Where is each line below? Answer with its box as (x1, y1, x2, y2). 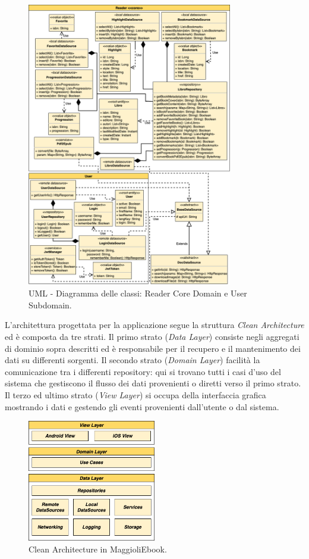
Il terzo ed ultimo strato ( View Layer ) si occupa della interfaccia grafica (5, 388, 266, 401)
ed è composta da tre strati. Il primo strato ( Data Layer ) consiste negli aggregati (5, 330, 299, 342)
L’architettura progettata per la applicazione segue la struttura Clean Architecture (5, 318, 304, 331)
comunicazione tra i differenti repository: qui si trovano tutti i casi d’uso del (5, 365, 281, 377)
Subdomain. (29, 298, 72, 311)
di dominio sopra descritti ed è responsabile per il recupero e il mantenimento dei (5, 342, 301, 354)
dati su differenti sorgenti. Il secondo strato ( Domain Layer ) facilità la (5, 354, 260, 366)
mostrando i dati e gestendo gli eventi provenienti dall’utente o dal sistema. (5, 400, 279, 413)
